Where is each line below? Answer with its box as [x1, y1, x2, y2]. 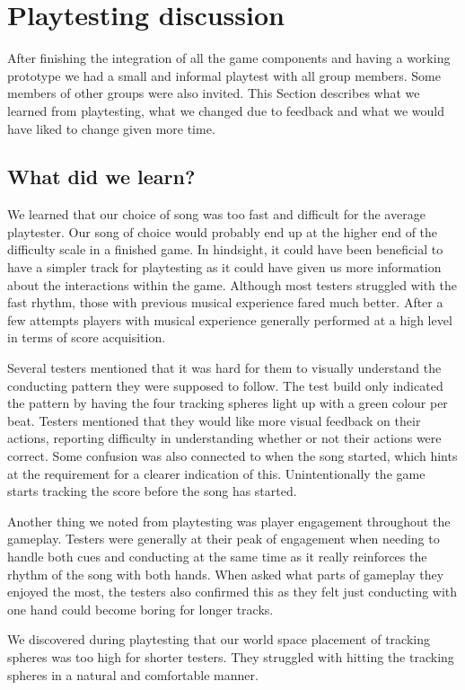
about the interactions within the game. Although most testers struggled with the [7, 275, 458, 294]
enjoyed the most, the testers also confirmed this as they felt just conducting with [7, 582, 458, 601]
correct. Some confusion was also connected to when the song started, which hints [7, 447, 458, 465]
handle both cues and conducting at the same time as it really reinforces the [7, 546, 427, 565]
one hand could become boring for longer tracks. [7, 599, 274, 618]
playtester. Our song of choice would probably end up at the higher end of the [7, 222, 438, 241]
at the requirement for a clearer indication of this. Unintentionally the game [7, 464, 426, 482]
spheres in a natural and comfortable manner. [7, 665, 259, 684]
